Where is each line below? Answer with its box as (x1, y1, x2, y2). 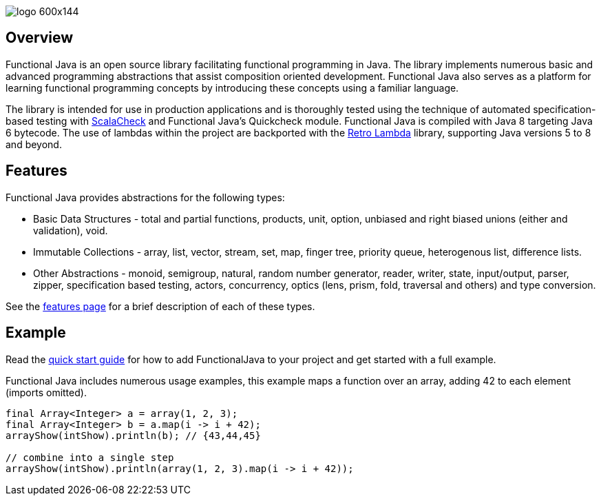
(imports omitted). (6, 386, 87, 398)
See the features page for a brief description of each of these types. (6, 300, 315, 312)
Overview (6, 29, 74, 47)
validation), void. (33, 224, 108, 236)
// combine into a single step (6, 451, 174, 463)
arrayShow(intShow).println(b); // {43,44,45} (6, 429, 261, 441)
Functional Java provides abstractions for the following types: (6, 191, 285, 203)
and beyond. (6, 138, 62, 150)
